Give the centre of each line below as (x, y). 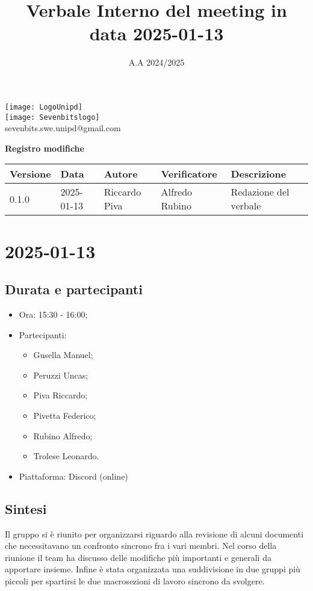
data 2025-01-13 (156, 33)
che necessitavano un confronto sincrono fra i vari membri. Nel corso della (141, 546)
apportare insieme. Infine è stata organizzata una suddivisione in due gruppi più (153, 569)
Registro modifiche (45, 148)
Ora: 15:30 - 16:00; (53, 314)
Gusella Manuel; (63, 355)
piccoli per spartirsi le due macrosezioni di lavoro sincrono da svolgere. (135, 580)
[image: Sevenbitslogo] (52, 117)
